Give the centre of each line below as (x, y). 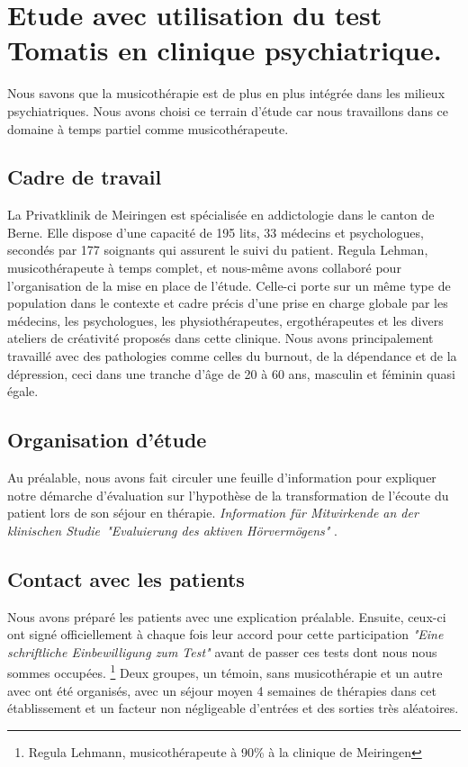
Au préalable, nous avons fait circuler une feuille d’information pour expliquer (222, 478)
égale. (23, 391)
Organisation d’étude (107, 440)
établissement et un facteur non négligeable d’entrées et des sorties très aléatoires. (233, 708)
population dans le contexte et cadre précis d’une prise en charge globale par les (228, 303)
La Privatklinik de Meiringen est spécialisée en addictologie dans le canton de (221, 215)
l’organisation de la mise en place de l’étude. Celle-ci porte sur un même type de (229, 285)
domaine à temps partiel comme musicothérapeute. (148, 128)
